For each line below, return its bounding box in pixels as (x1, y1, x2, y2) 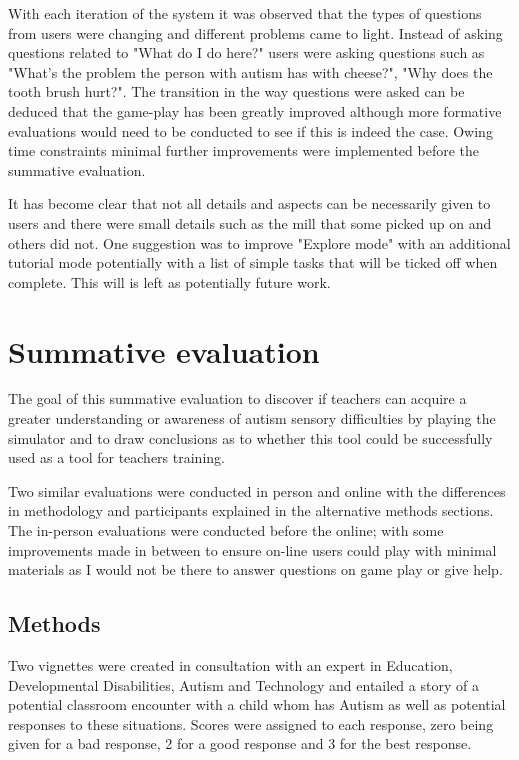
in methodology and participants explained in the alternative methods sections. (8, 500, 494, 521)
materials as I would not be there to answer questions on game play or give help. (8, 559, 503, 580)
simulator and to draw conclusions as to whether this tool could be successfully (8, 427, 493, 448)
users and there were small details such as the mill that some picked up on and (8, 212, 492, 233)
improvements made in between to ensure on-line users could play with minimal (8, 539, 497, 560)
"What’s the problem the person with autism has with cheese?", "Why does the (8, 61, 493, 82)
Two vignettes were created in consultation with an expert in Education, (8, 654, 453, 675)
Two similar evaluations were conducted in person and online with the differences (8, 480, 506, 501)
